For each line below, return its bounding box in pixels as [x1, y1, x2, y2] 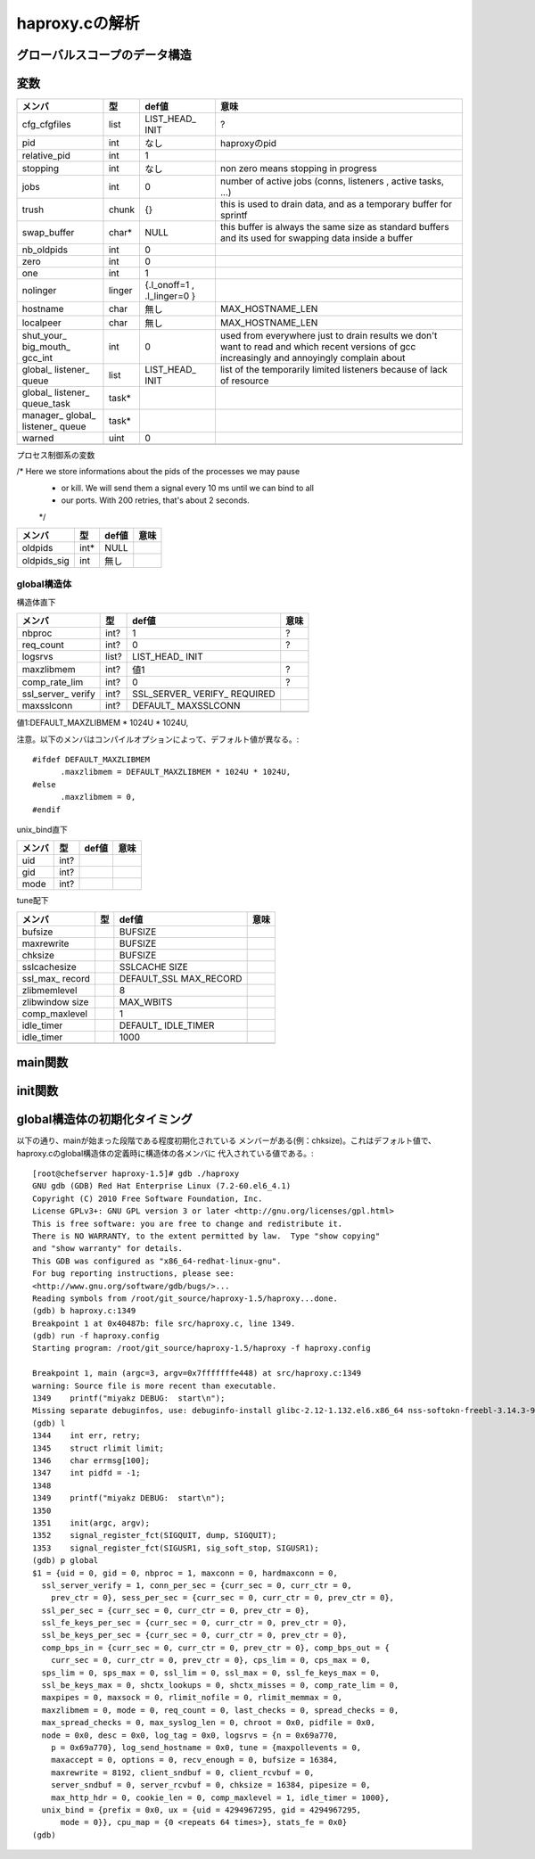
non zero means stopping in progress [219, 162, 378, 175]
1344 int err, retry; [32, 1431, 141, 1441]
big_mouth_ [21, 341, 71, 353]
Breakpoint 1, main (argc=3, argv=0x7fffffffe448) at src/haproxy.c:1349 [32, 1369, 362, 1378]
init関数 [16, 1083, 59, 1098]
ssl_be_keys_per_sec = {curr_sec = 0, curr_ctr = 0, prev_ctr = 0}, [41, 1630, 348, 1641]
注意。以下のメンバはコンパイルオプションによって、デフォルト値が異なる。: [16, 734, 300, 744]
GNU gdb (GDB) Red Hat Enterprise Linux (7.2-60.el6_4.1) [32, 1181, 292, 1191]
